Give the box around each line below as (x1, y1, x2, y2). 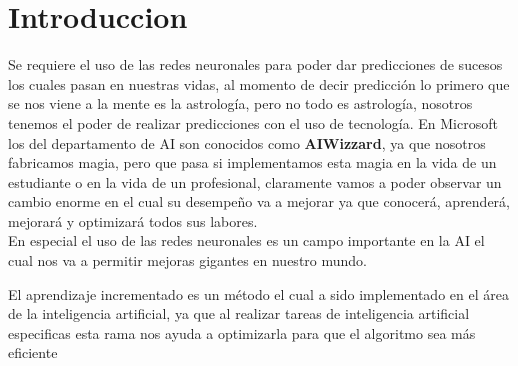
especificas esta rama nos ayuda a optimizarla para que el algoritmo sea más (8, 322, 476, 343)
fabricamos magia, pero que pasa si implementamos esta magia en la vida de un (8, 152, 497, 173)
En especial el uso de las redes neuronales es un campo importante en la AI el (8, 230, 485, 251)
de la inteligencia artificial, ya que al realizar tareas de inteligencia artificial (8, 303, 470, 324)
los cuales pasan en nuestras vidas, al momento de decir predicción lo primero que (8, 73, 510, 94)
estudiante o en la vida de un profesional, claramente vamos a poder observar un (8, 171, 502, 192)
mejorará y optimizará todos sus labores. (8, 210, 258, 231)
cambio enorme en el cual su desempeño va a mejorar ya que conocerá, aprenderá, (8, 191, 510, 212)
